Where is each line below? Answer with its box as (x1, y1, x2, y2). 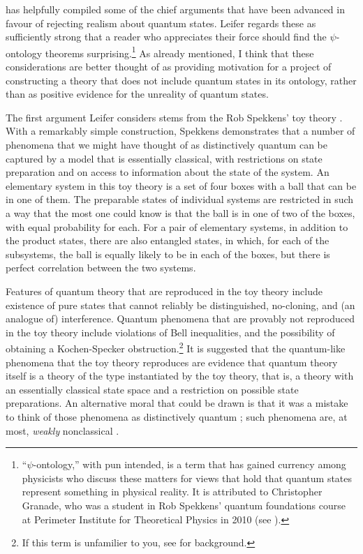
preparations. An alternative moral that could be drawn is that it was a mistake (6, 396, 348, 410)
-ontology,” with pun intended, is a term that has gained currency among (33, 457, 346, 472)
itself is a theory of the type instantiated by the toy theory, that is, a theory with (6, 368, 354, 383)
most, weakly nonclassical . (6, 423, 119, 437)
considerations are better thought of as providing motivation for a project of (6, 59, 332, 74)
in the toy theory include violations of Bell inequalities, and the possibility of (6, 324, 335, 339)
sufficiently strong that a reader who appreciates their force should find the (6, 29, 327, 44)
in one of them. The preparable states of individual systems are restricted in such (6, 192, 354, 207)
